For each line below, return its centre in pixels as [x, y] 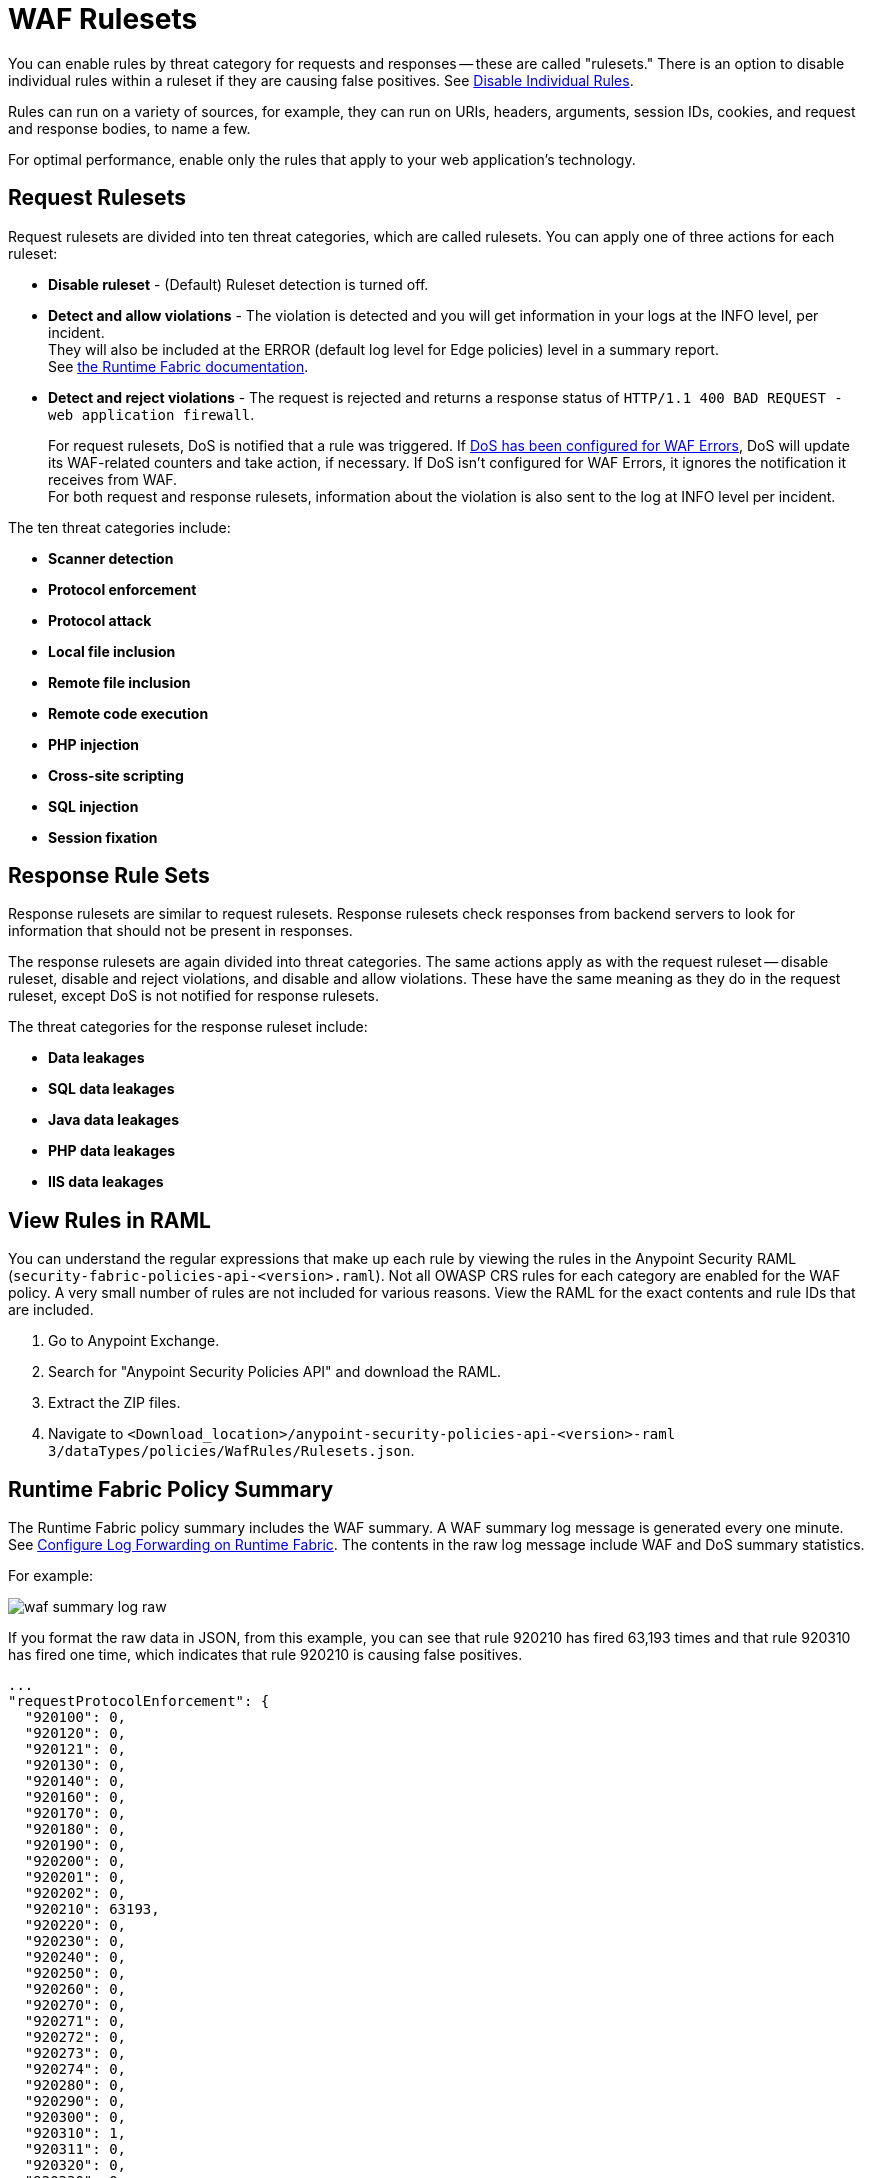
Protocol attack [100, 620]
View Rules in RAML [109, 1220]
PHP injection [94, 744]
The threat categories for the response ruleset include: [188, 1027]
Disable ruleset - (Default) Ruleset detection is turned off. [238, 284]
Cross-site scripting [116, 775]
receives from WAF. [113, 479]
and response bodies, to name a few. [129, 128]
